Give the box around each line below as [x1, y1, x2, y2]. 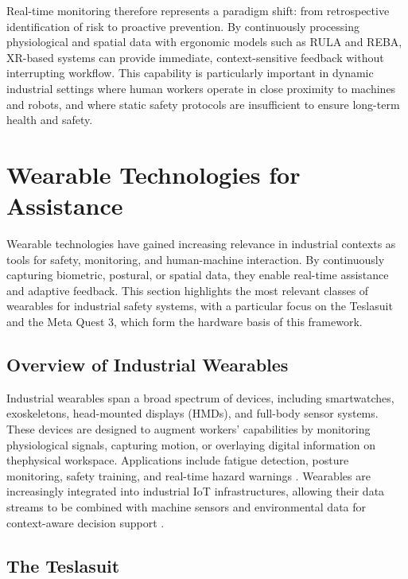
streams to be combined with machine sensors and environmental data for [6, 498, 367, 515]
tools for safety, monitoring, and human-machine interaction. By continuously [6, 251, 385, 267]
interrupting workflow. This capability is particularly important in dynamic [6, 64, 374, 81]
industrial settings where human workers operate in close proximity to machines [6, 80, 396, 96]
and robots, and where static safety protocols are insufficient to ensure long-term [6, 95, 400, 112]
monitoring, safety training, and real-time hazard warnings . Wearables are [6, 467, 371, 484]
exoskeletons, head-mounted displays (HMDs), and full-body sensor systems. [6, 405, 379, 422]
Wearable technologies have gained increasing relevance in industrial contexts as [6, 235, 396, 252]
